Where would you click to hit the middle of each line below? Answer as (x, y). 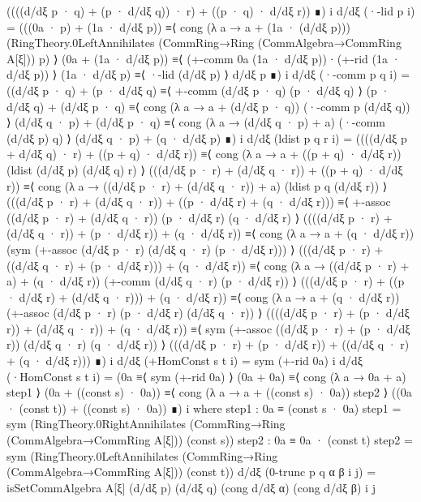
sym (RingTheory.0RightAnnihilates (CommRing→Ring (146, 424)
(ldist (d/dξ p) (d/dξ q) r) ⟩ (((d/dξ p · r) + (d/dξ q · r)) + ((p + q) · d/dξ (205, 169)
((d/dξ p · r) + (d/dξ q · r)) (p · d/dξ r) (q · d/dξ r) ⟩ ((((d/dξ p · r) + (200, 217)
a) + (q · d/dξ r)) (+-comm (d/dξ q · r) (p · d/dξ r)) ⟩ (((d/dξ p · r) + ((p (206, 281)
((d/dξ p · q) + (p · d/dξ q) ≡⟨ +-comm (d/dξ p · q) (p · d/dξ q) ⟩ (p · (198, 90)
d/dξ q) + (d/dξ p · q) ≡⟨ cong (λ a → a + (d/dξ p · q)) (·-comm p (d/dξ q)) (208, 106)
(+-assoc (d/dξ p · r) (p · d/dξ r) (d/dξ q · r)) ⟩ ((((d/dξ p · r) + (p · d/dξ (208, 313)
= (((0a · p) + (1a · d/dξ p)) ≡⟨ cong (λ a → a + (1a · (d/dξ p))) (178, 26)
